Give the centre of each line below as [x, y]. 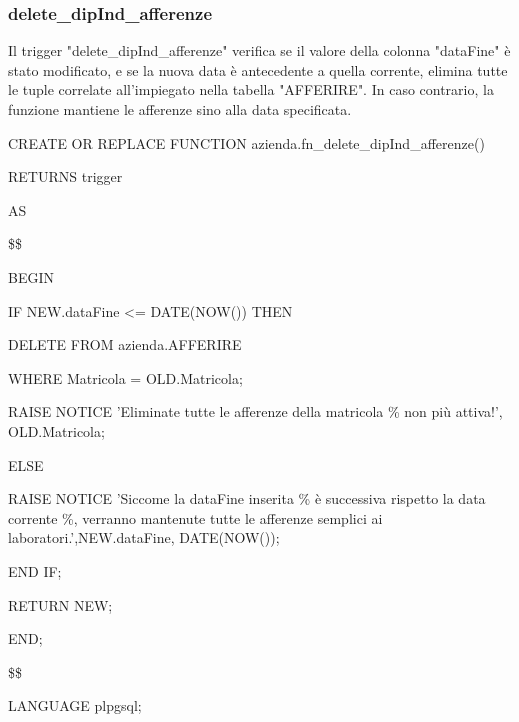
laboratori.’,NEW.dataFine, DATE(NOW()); [144, 537]
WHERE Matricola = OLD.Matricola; [125, 377]
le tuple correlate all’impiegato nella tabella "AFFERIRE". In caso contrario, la [251, 89]
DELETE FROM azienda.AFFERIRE [125, 344]
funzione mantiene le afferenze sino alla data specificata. [180, 109]
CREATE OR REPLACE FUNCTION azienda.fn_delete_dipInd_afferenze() [246, 142]
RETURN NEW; [60, 604]
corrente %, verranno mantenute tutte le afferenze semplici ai [195, 517]
